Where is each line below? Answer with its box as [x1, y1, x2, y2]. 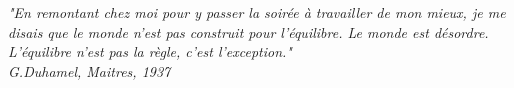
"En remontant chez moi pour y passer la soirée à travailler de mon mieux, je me [8, 2, 506, 22]
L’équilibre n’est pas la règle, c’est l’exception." [8, 41, 292, 62]
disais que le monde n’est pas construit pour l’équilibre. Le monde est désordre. [8, 21, 489, 42]
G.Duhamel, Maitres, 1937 [8, 60, 171, 81]
